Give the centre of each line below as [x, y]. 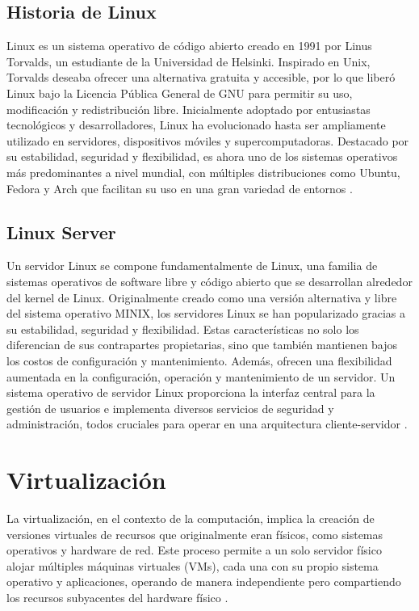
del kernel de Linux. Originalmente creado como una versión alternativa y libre [202, 297]
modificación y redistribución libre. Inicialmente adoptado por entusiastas [189, 109]
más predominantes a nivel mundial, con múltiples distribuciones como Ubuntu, [203, 172]
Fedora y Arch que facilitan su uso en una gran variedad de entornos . [180, 188]
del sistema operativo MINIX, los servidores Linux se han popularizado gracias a [206, 313]
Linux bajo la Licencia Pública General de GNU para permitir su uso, [180, 93]
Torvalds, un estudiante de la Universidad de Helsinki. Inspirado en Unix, [189, 61]
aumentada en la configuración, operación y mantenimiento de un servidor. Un [201, 376]
